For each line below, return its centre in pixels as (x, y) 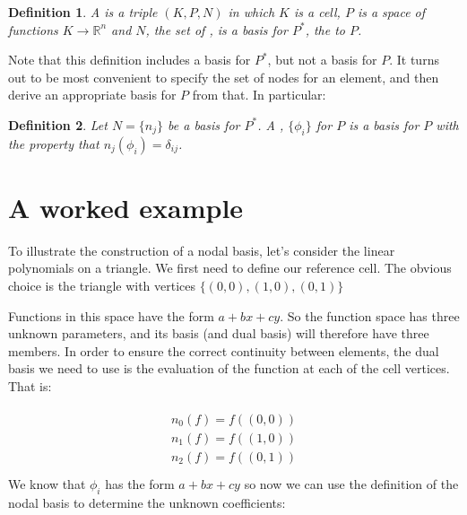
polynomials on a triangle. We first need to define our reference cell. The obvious (230, 268)
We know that (47, 483)
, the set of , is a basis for (216, 29)
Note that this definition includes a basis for (130, 60)
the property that (54, 143)
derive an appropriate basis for (92, 95)
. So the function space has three (370, 315)
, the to (325, 29)
